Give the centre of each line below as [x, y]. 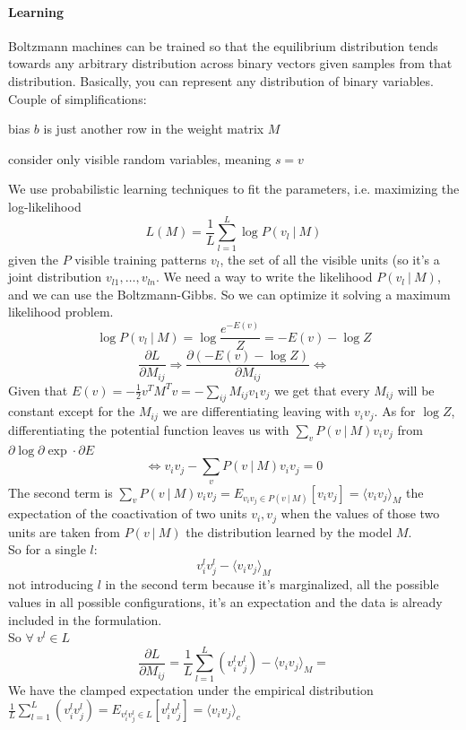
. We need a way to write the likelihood [264, 277]
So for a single [47, 549]
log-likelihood [45, 206]
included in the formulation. [85, 619]
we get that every [322, 390]
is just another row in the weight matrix [154, 129]
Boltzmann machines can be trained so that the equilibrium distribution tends [223, 45]
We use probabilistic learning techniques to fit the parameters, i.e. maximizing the [234, 189]
